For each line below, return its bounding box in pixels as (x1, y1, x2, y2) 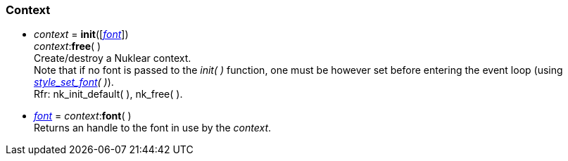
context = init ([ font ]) (34, 28, 129, 41)
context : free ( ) (34, 40, 101, 53)
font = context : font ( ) (34, 110, 132, 122)
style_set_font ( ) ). (34, 76, 114, 89)
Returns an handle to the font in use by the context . (34, 122, 272, 134)
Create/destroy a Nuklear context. (34, 52, 191, 65)
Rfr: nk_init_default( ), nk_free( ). (34, 88, 183, 101)
